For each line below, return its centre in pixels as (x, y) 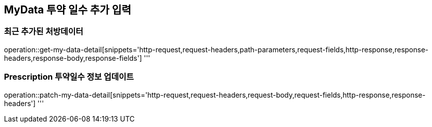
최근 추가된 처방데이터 (44, 32)
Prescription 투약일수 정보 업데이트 (69, 77)
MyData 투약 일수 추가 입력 (68, 10)
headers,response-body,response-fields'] (73, 58)
